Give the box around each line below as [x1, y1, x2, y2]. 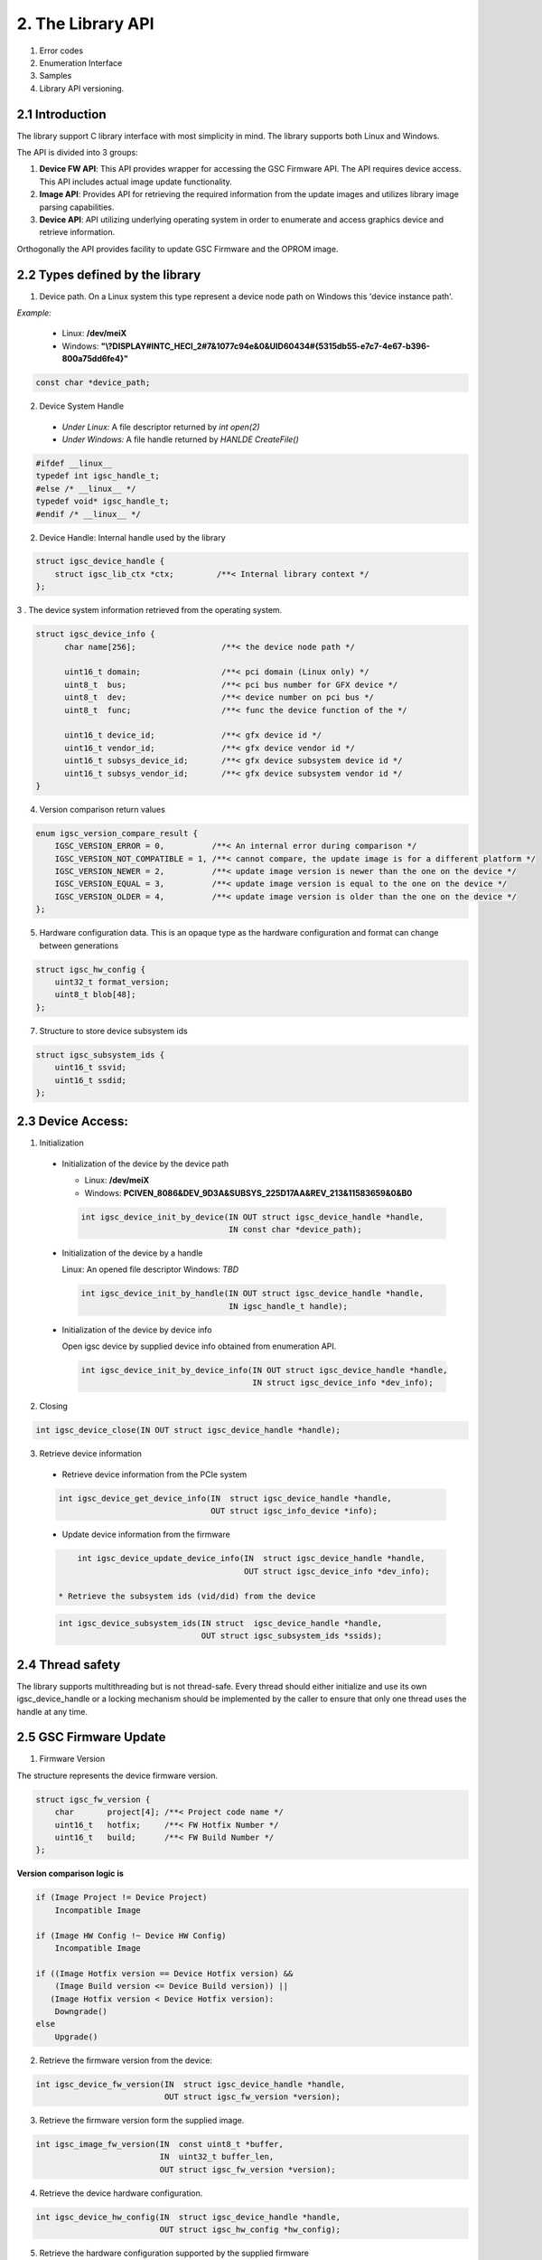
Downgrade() [54, 2006, 108, 2016]
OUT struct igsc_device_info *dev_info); [244, 1566, 431, 1577]
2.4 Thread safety [16, 1657, 121, 1672]
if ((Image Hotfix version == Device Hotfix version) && [35, 1968, 294, 1979]
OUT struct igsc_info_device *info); [210, 1506, 378, 1516]
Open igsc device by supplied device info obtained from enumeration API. [61, 1341, 337, 1351]
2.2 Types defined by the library [16, 267, 201, 282]
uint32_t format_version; [54, 976, 170, 987]
